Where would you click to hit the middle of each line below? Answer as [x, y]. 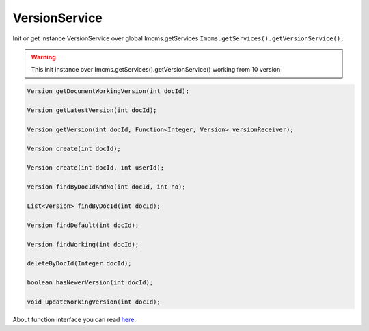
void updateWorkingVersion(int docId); [94, 302]
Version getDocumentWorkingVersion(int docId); [108, 91]
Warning [43, 57]
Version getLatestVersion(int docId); [92, 110]
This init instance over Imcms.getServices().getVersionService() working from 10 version [156, 70]
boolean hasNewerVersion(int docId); [90, 283]
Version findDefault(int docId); [83, 225]
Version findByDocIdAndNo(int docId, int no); [106, 187]
